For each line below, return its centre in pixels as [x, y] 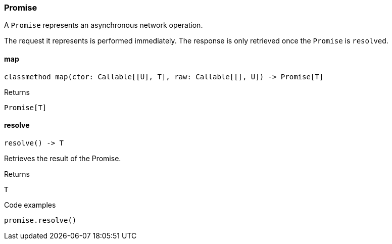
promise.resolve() [40, 220]
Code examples [30, 205]
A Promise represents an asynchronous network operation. [104, 25]
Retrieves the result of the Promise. [63, 158]
